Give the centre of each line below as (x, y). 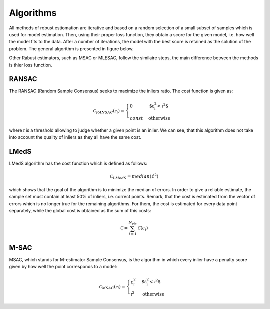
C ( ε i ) (143, 229)
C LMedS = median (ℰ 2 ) (134, 177)
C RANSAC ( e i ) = (109, 111)
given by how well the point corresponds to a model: (63, 267)
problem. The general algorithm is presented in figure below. (71, 49)
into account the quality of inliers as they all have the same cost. (75, 137)
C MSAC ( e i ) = (112, 287)
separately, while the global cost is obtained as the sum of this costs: (80, 211)
